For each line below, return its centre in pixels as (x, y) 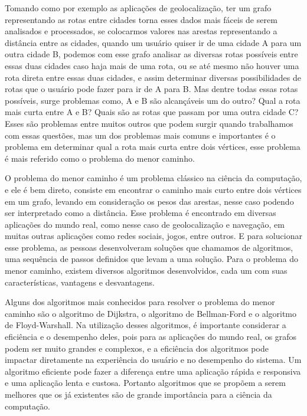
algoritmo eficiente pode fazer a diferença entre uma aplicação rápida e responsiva (153, 371)
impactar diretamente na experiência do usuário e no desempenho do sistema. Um (153, 360)
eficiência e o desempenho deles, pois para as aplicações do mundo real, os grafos (151, 337)
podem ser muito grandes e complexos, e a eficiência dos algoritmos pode (137, 348)
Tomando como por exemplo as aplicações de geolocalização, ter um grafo (138, 8)
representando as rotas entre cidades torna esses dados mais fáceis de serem (141, 19)
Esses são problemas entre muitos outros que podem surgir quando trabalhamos (149, 123)
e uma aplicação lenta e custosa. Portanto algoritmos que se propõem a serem (145, 383)
